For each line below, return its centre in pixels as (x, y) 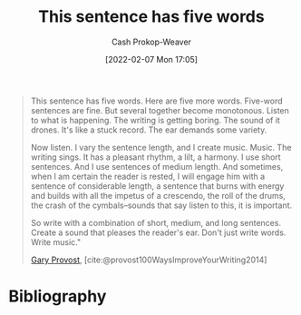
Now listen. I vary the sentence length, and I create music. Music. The (161, 147)
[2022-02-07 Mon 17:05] (151, 59)
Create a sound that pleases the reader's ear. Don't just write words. (158, 232)
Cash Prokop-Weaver (151, 42)
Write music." (56, 241)
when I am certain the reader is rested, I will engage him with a (148, 176)
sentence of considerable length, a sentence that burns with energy (157, 186)
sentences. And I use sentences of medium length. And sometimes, (157, 166)
